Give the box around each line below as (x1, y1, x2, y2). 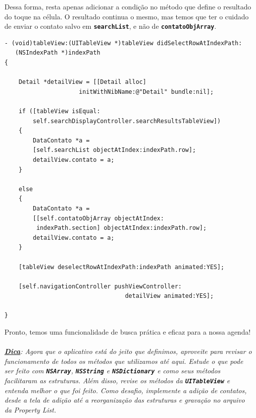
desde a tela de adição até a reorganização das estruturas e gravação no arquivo (4, 395, 245, 405)
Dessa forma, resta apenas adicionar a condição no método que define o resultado (4, 1, 252, 11)
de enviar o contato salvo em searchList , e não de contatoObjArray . (4, 21, 216, 31)
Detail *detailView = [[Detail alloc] (18, 78, 147, 86)
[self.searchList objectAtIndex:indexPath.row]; (33, 146, 196, 154)
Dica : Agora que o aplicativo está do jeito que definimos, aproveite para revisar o (4, 346, 252, 356)
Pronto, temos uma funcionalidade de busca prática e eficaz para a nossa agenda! (4, 327, 251, 337)
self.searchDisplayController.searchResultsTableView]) (33, 117, 221, 125)
